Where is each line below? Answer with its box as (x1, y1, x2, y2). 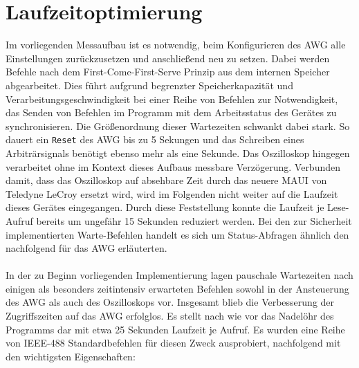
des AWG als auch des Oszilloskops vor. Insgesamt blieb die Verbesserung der (6, 295, 335, 309)
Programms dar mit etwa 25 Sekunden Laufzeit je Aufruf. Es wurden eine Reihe (6, 322, 345, 336)
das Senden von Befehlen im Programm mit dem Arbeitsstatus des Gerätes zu (6, 105, 337, 120)
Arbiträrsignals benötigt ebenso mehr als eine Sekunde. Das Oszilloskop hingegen (6, 145, 350, 160)
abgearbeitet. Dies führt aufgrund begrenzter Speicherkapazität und (6, 77, 293, 92)
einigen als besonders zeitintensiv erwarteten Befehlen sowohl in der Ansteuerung (6, 281, 349, 295)
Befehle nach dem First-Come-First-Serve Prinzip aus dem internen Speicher (6, 64, 330, 79)
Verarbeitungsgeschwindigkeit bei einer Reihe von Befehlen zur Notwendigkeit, (6, 91, 338, 106)
